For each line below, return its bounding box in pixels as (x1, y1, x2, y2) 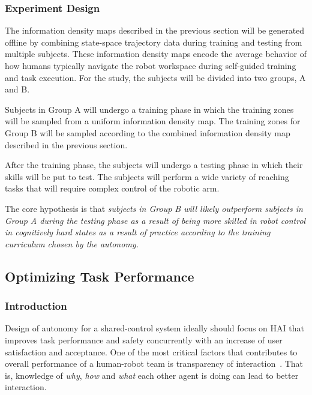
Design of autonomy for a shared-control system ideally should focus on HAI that (5, 322, 304, 334)
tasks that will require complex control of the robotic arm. (5, 182, 220, 194)
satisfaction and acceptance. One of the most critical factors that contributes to (5, 345, 298, 358)
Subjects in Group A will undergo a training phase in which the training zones (5, 103, 294, 115)
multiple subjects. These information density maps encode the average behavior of (5, 47, 307, 60)
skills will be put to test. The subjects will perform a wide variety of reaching (5, 170, 289, 182)
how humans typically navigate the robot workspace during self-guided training (5, 59, 296, 71)
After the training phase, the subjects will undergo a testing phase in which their (5, 158, 303, 171)
